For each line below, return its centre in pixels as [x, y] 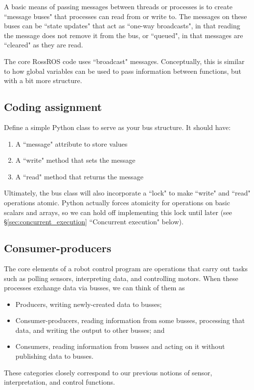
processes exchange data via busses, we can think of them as [94, 288]
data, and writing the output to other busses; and [90, 330]
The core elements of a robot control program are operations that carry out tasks [126, 268]
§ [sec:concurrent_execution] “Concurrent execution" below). [94, 222]
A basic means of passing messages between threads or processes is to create [118, 6]
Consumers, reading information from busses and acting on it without [120, 346]
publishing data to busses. [54, 356]
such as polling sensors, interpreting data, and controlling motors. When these [121, 278]
